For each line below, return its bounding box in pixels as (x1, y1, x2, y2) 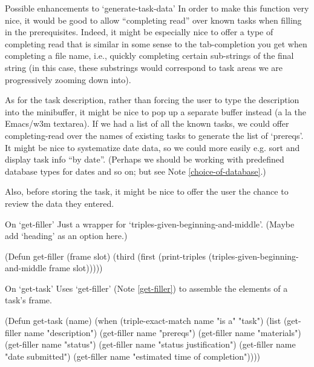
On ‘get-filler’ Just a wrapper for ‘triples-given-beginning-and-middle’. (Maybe (5, 217, 295, 230)
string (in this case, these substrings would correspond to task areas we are (5, 61, 283, 73)
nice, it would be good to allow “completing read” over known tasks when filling (5, 13, 302, 26)
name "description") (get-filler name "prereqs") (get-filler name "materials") (24, 326, 301, 338)
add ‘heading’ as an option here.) (5, 229, 128, 242)
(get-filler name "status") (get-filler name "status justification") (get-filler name (5, 338, 296, 351)
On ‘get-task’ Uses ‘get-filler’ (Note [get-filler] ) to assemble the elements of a (5, 281, 288, 294)
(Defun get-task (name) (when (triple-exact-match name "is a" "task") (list (5, 314, 281, 327)
